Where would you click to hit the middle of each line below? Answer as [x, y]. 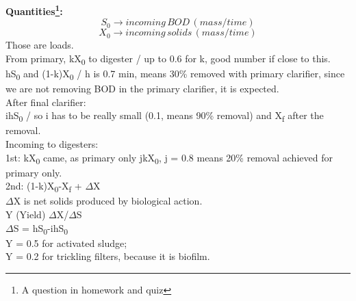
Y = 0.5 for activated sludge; [66, 243]
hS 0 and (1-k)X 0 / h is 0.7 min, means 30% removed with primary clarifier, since [175, 74]
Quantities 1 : [34, 10]
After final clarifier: [46, 102]
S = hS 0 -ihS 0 [41, 228]
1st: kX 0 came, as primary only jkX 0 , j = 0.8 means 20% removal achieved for [169, 158]
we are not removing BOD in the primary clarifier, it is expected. [142, 89]
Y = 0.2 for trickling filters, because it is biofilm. [108, 256]
